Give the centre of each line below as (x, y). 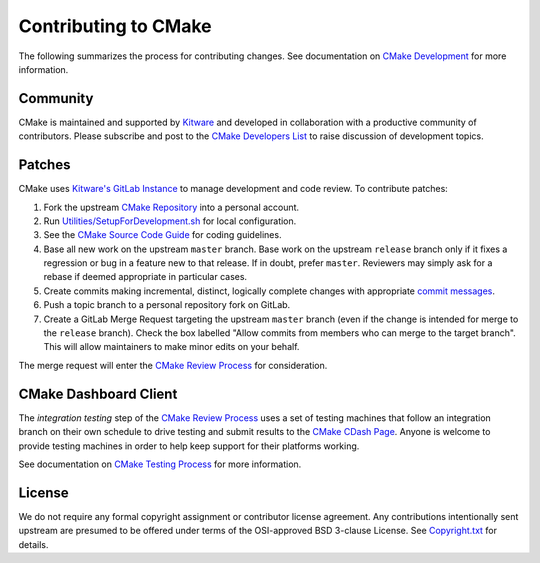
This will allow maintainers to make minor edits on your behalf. (171, 347)
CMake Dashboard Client (98, 393)
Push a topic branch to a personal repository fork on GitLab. (167, 305)
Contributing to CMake (115, 26)
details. (33, 544)
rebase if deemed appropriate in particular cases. (145, 277)
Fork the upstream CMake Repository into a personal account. (171, 207)
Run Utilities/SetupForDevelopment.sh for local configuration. (170, 221)
